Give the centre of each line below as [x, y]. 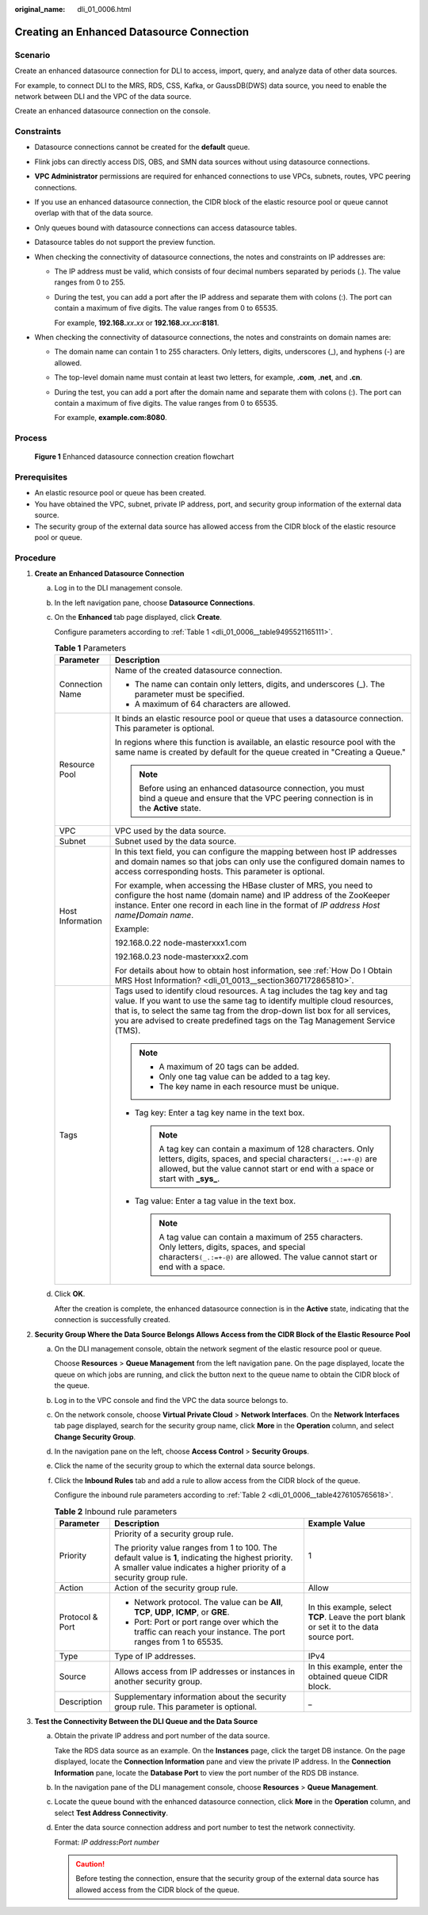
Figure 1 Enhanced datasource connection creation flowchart [134, 457]
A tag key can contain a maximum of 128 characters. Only [266, 1149]
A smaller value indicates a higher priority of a [200, 1568]
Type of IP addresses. [155, 1657]
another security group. [159, 1682]
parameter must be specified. [189, 694]
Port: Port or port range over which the [206, 1623]
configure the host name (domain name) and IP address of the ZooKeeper [252, 896]
